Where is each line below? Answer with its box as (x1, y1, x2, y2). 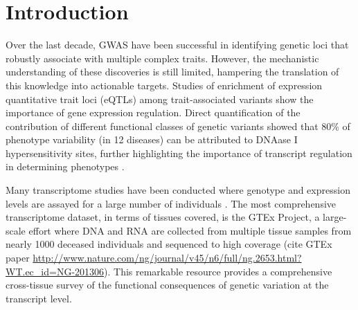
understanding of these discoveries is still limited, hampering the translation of (6, 64, 339, 79)
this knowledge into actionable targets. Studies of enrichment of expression (6, 77, 323, 92)
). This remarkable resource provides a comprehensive (104, 264, 332, 278)
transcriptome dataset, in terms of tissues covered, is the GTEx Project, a (6, 210, 320, 224)
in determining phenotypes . (6, 159, 125, 174)
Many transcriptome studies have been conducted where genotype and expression (6, 183, 350, 197)
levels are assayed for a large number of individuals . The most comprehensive (6, 196, 337, 210)
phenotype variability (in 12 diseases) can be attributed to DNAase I (6, 132, 298, 147)
